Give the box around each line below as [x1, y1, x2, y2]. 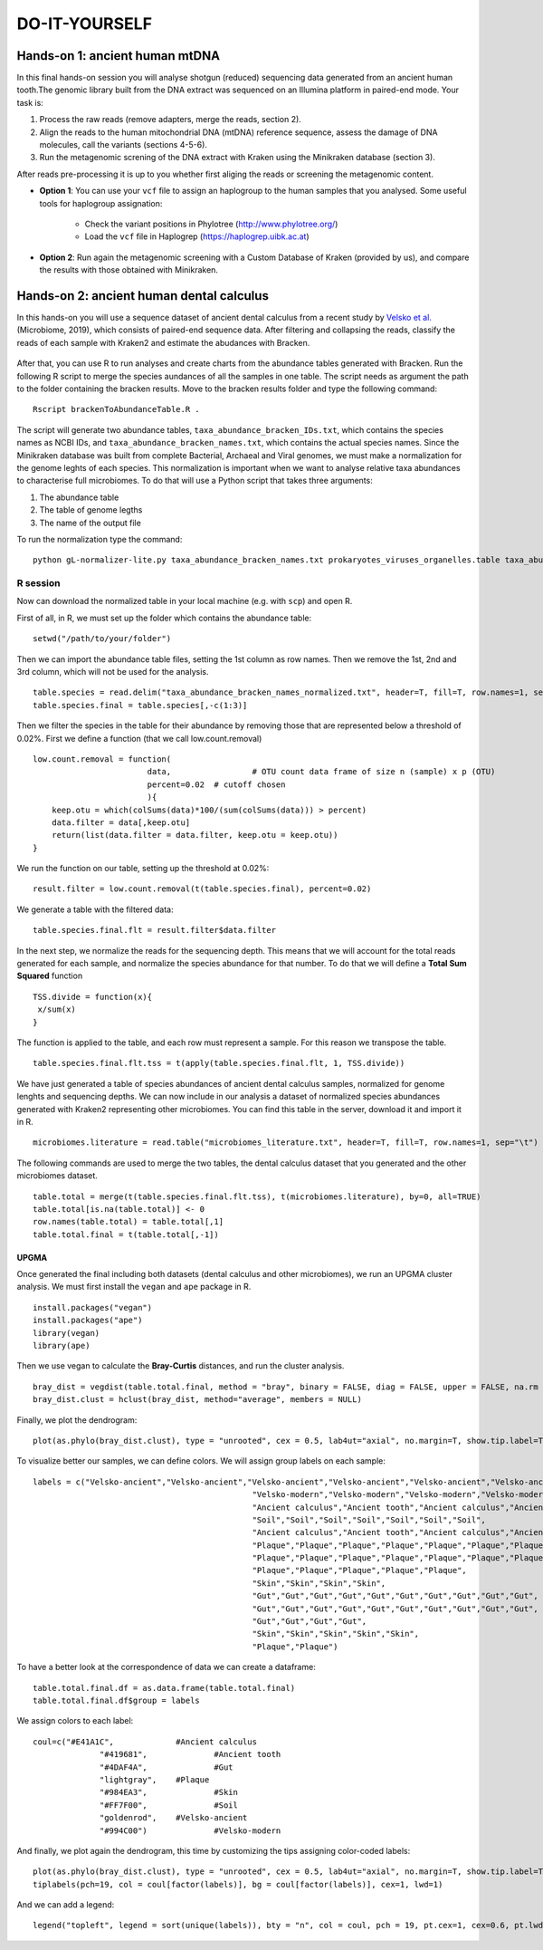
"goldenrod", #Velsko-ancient [100, 1812, 248, 1823]
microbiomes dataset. [16, 1170, 99, 1181]
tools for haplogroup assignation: [39, 197, 163, 208]
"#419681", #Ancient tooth [100, 1749, 281, 1760]
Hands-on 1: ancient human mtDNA [16, 48, 221, 63]
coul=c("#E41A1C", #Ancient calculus [33, 1736, 258, 1747]
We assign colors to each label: [16, 1715, 134, 1726]
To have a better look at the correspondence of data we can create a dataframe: [16, 1662, 316, 1673]
